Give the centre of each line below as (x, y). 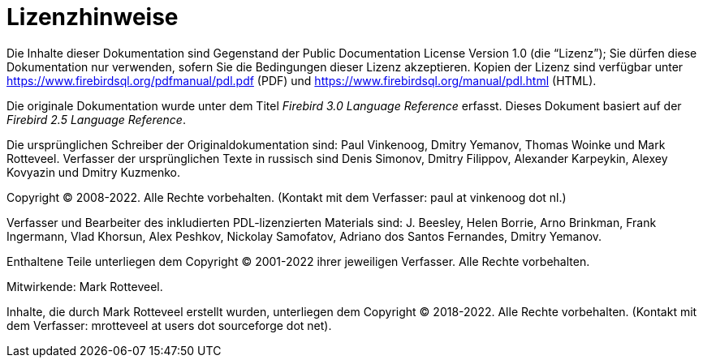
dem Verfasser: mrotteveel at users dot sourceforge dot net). (169, 325)
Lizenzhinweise (93, 17)
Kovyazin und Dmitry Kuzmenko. (93, 172)
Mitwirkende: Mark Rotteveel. (85, 286)
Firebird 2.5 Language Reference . (96, 119)
